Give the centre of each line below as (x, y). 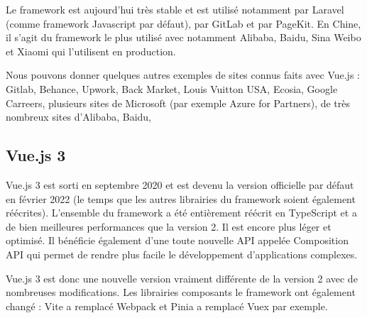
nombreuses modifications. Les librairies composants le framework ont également (181, 292)
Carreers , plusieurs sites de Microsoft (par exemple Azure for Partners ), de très (178, 103)
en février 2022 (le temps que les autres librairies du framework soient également (181, 198)
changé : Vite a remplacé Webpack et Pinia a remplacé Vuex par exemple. (167, 306)
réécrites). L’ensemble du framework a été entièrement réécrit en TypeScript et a (181, 213)
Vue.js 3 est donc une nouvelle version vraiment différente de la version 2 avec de (182, 278)
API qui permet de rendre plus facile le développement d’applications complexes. (182, 254)
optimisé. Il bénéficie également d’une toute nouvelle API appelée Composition (177, 240)
